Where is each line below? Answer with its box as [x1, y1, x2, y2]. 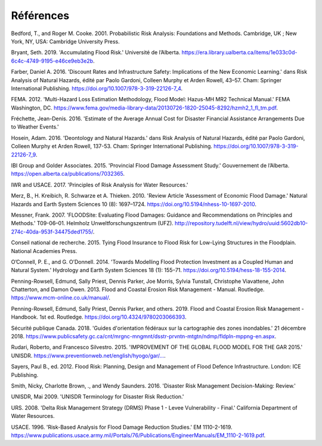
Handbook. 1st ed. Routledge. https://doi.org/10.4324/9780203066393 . [11, 313, 187, 321]
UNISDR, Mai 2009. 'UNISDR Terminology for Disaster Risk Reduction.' [11, 393, 184, 400]
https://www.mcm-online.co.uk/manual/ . [11, 294, 110, 301]
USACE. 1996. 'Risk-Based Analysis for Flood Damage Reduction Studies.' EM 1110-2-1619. [11, 423, 233, 431]
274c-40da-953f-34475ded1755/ [11, 228, 94, 235]
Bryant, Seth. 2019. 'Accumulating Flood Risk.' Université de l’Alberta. [11, 49, 181, 56]
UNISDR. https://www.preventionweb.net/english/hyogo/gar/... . [11, 352, 166, 359]
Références [11, 9, 70, 22]
